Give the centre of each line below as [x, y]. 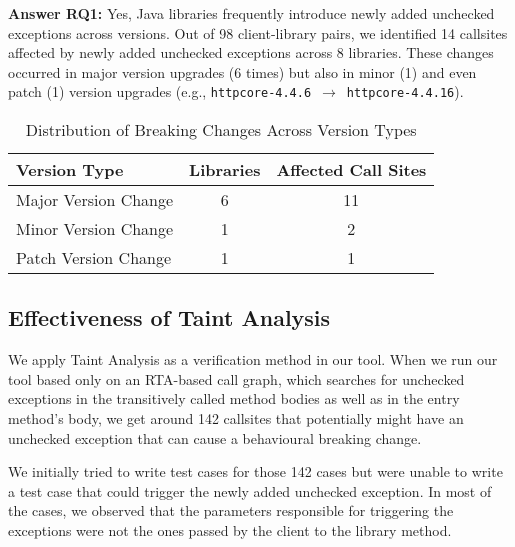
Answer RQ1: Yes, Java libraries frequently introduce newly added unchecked [251, 13]
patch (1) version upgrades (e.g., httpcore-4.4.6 [160, 91]
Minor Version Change [95, 229]
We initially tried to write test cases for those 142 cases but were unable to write [255, 471]
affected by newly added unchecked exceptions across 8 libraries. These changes [251, 52]
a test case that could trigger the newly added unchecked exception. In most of [250, 490]
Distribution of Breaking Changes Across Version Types [221, 130]
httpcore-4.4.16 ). [405, 91]
